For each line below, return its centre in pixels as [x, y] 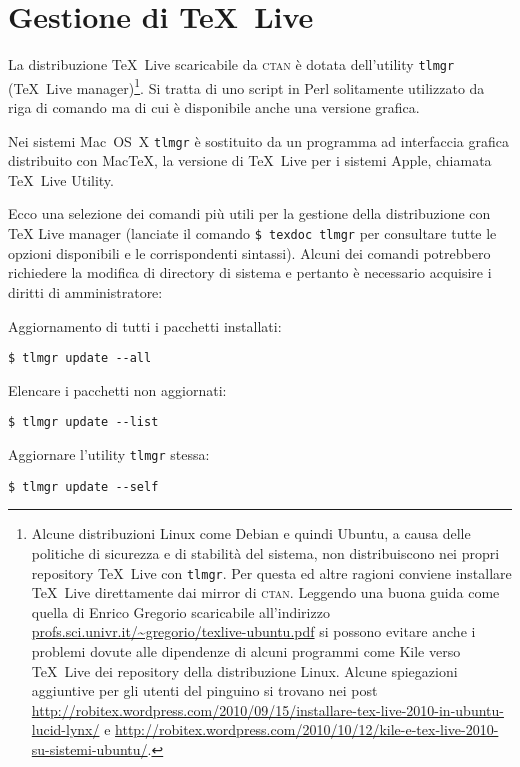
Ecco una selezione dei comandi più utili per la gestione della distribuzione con [249, 213]
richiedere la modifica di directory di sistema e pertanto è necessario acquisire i [250, 272]
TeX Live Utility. [61, 179]
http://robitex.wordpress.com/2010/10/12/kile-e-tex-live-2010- [307, 729]
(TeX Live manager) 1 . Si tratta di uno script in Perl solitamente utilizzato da [246, 86]
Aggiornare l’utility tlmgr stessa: [109, 454]
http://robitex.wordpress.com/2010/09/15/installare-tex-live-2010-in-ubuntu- [267, 709]
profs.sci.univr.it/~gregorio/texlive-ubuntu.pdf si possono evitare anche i [253, 631]
